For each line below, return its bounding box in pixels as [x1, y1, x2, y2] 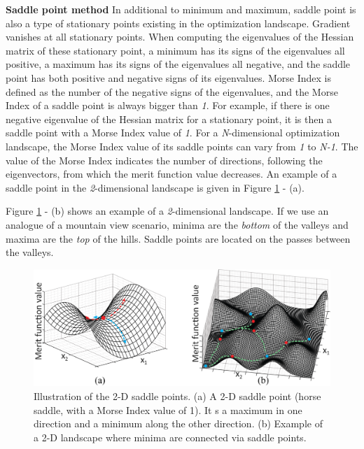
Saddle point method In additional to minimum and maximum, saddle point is [6, 2, 356, 16]
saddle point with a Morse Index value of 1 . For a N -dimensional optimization [6, 125, 340, 140]
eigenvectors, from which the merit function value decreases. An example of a [6, 166, 337, 181]
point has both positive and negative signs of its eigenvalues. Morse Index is [6, 70, 331, 85]
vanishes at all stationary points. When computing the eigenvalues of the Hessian [6, 29, 354, 44]
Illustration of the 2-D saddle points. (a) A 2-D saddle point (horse [34, 388, 321, 403]
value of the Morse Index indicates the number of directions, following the [6, 152, 323, 167]
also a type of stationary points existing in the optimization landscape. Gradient [6, 15, 351, 30]
